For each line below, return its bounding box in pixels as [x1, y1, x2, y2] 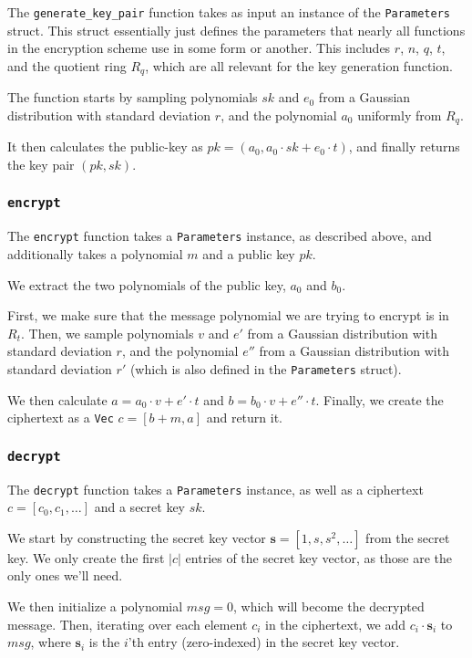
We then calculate [7, 390, 108, 409]
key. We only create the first [7, 548, 165, 567]
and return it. [206, 408, 282, 427]
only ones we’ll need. [7, 566, 123, 585]
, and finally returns [348, 137, 460, 156]
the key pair [7, 154, 75, 173]
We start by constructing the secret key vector [7, 527, 266, 547]
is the [88, 632, 120, 652]
